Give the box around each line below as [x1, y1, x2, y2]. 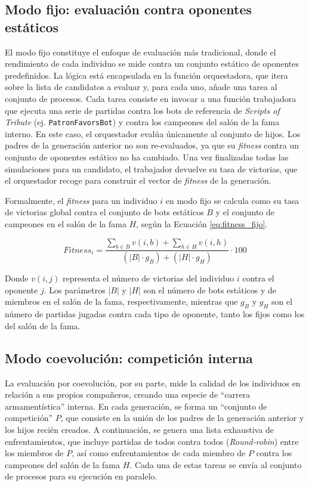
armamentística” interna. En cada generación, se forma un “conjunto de [5, 400, 267, 412]
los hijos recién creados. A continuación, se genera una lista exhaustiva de [5, 423, 274, 435]
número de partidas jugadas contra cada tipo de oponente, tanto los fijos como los [5, 308, 305, 320]
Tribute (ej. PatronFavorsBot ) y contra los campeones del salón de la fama [5, 116, 280, 128]
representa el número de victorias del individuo [62, 272, 234, 284]
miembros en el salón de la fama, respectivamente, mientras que [5, 295, 238, 308]
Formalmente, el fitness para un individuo [5, 194, 157, 206]
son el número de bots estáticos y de [143, 283, 277, 296]
